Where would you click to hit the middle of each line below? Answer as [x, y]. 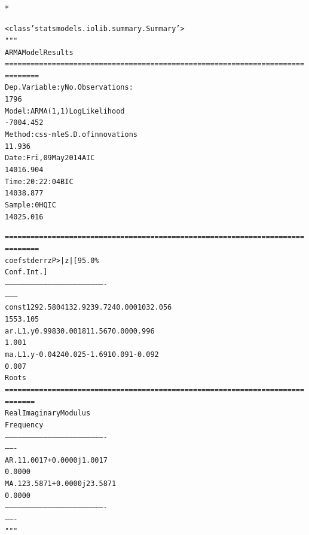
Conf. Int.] [26, 272]
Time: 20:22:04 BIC [39, 181]
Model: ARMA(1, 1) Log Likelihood [65, 111]
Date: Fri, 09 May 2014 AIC [50, 158]
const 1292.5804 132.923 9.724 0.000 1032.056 [88, 308]
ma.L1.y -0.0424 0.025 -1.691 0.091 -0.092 [82, 354]
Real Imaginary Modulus [48, 413]
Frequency [24, 425]
